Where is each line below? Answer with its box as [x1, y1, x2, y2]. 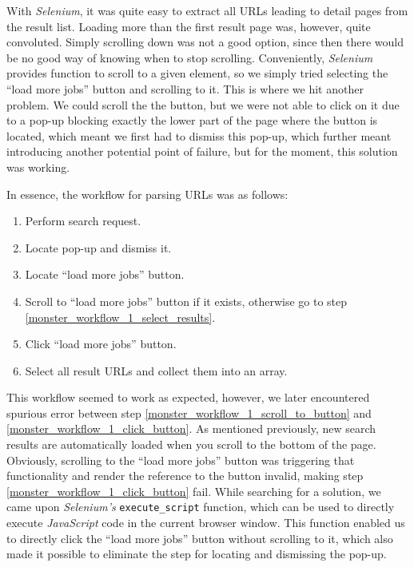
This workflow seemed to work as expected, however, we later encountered [6, 389, 370, 406]
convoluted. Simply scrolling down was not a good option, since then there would [6, 34, 404, 50]
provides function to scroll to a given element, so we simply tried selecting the [6, 65, 388, 81]
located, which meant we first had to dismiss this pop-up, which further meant [6, 127, 392, 144]
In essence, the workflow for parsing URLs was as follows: [6, 185, 289, 202]
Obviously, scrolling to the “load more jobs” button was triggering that [6, 451, 355, 468]
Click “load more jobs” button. [25, 335, 177, 352]
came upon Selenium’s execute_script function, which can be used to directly [6, 498, 395, 515]
